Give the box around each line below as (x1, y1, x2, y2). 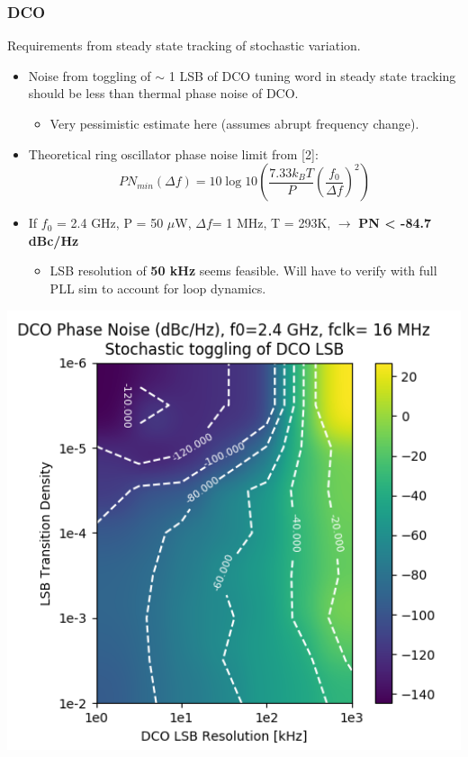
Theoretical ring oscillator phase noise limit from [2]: (28, 144, 319, 163)
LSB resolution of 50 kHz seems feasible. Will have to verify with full (49, 261, 437, 280)
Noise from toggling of (28, 66, 151, 85)
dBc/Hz (28, 230, 79, 249)
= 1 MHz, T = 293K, (211, 213, 331, 232)
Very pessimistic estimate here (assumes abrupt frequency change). (49, 114, 419, 132)
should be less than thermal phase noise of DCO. (28, 84, 299, 103)
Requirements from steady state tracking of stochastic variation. (7, 36, 361, 55)
